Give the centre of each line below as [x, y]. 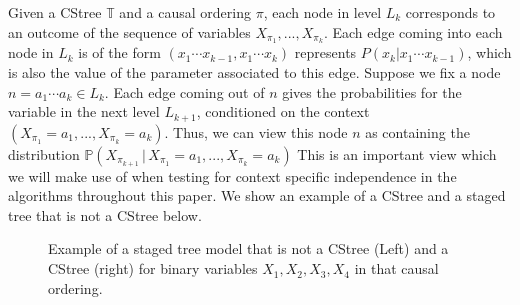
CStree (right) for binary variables [153, 268]
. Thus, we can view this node [256, 131]
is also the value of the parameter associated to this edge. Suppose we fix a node [254, 72]
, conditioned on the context [283, 111]
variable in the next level [84, 111]
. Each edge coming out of [184, 91]
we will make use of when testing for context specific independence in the [232, 175]
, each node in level [322, 12]
